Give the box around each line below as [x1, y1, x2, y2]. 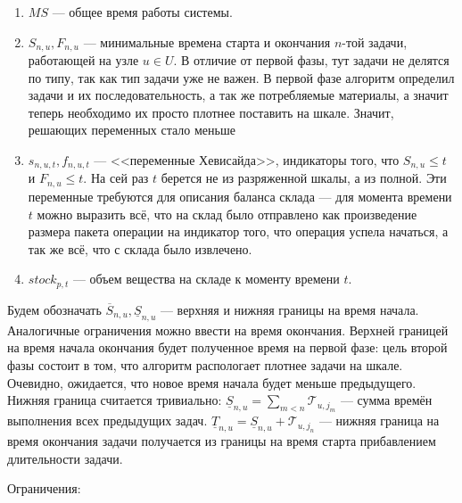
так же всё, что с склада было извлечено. [28, 239, 252, 258]
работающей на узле [28, 51, 139, 70]
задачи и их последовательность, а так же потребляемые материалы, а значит [28, 86, 449, 104]
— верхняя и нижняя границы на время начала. [160, 300, 419, 318]
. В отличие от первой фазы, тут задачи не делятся [173, 51, 450, 70]
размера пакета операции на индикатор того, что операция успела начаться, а [28, 222, 449, 241]
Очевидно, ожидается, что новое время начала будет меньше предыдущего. [7, 373, 417, 392]
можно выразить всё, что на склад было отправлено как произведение [37, 204, 417, 223]
